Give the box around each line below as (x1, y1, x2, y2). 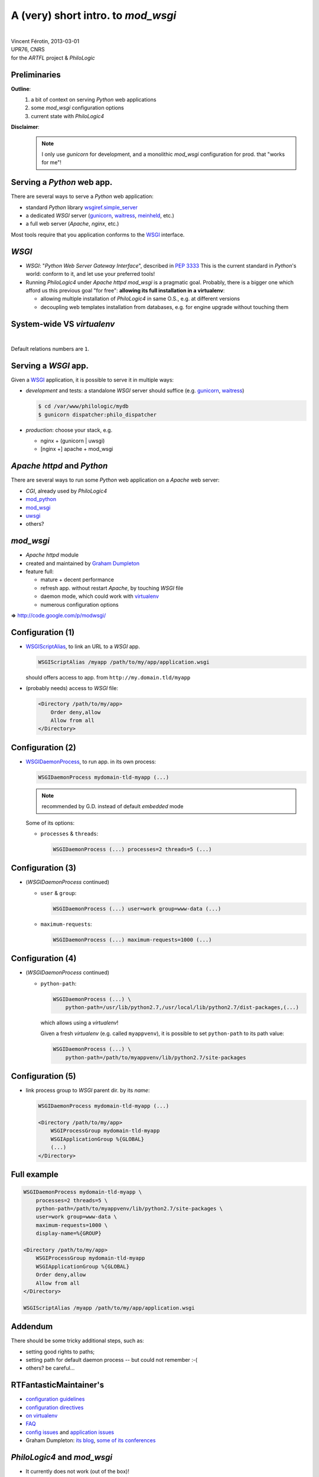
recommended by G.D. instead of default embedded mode (41, 803, 184, 810)
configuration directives (25, 1404, 84, 1411)
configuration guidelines (25, 1395, 85, 1403)
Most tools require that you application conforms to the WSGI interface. (11, 231, 185, 238)
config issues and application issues (25, 1429, 115, 1436)
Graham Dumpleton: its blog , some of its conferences (25, 1437, 156, 1444)
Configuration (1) (11, 627, 75, 637)
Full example (11, 1170, 59, 1180)
